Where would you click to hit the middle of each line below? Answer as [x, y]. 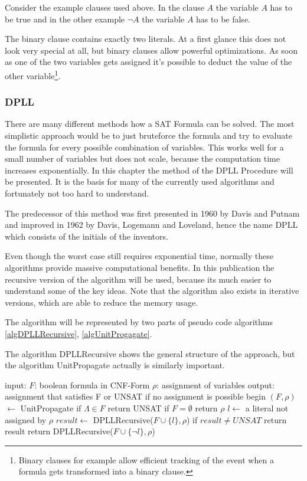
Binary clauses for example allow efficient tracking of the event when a [146, 459]
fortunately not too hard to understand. [77, 193]
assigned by [26, 419]
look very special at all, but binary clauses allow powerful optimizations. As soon [151, 50]
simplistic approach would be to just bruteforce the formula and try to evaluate [148, 135]
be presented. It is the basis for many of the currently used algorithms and [140, 181]
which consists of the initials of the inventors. [86, 236]
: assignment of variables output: [215, 385]
